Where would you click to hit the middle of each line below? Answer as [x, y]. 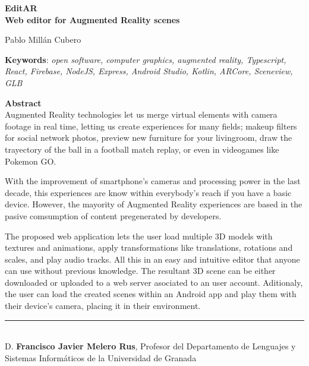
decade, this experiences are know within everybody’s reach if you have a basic [148, 192]
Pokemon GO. [31, 161]
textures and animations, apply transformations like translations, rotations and [149, 247]
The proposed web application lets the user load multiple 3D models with [139, 236]
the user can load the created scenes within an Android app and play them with [151, 294]
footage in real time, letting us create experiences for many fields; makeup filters [151, 126]
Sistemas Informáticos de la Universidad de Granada [101, 357]
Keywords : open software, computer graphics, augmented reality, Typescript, [146, 59]
